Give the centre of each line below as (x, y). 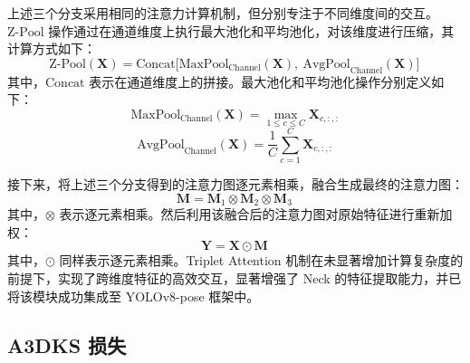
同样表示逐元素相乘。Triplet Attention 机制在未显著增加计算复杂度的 (261, 260)
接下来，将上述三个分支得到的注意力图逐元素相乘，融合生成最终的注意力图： (235, 184)
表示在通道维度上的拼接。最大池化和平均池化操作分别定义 (260, 81)
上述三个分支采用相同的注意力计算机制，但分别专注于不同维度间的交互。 (223, 13)
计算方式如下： (52, 48)
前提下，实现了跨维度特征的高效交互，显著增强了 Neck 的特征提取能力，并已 (235, 277)
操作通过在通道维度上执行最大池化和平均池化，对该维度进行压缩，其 (251, 30)
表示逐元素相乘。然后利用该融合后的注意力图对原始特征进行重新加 (256, 214)
